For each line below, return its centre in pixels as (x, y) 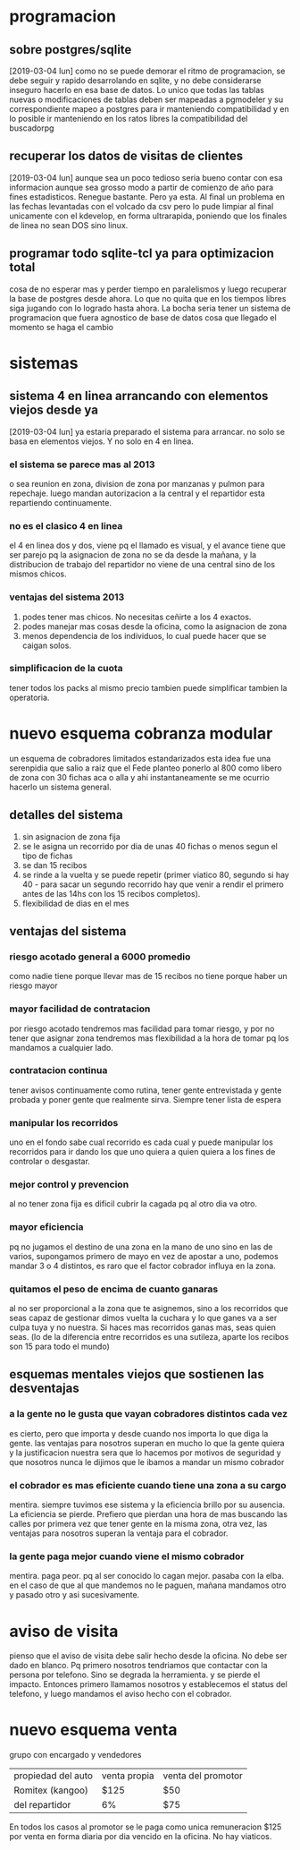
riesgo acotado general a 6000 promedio (100, 957)
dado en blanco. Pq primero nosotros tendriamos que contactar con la (138, 1666)
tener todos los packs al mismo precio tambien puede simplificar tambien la (148, 687)
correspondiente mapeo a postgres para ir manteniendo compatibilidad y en (149, 109)
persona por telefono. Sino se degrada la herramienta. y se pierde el (135, 1675)
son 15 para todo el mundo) (59, 1347)
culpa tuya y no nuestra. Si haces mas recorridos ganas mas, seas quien (143, 1327)
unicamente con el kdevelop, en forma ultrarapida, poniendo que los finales (148, 216)
